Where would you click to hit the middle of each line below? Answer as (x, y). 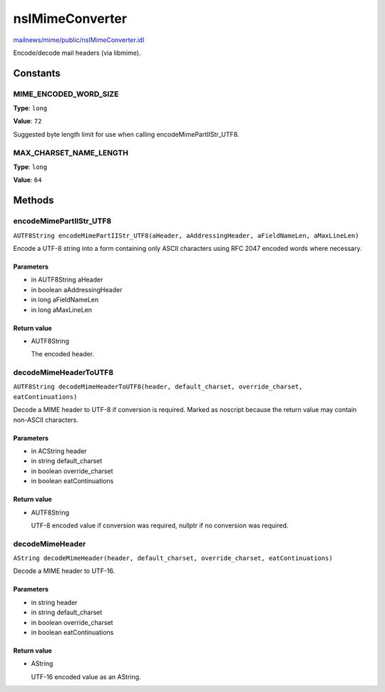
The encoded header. (63, 354)
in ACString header (59, 451)
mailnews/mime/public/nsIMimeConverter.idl (79, 40)
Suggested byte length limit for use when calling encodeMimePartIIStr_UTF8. (126, 134)
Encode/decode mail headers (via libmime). (77, 53)
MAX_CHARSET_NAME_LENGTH (71, 153)
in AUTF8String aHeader (67, 280)
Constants (37, 73)
